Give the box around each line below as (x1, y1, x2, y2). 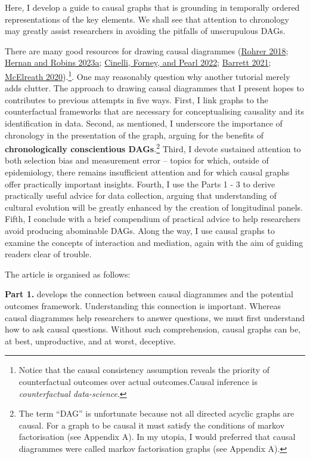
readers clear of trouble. (5, 248, 92, 260)
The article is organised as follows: (5, 267, 131, 280)
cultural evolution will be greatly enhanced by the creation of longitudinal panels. (5, 201, 303, 213)
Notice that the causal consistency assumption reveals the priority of (18, 363, 269, 376)
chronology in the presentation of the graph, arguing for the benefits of (5, 128, 264, 141)
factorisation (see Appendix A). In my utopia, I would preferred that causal (18, 430, 296, 443)
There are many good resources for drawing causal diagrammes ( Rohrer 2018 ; (5, 44, 289, 57)
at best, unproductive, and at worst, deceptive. (5, 334, 176, 347)
